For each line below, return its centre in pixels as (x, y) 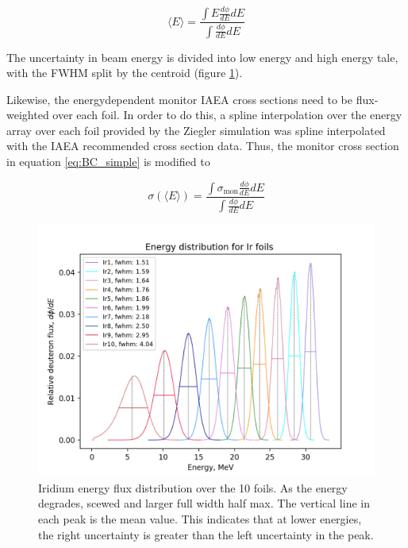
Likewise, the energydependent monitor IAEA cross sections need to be (180, 99)
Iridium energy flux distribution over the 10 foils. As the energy (193, 487)
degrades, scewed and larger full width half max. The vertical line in (204, 503)
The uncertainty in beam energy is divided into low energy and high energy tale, (202, 57)
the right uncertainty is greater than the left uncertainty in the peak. (206, 534)
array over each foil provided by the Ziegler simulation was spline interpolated (196, 130)
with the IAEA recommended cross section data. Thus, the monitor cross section (203, 146)
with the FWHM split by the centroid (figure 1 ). (125, 73)
